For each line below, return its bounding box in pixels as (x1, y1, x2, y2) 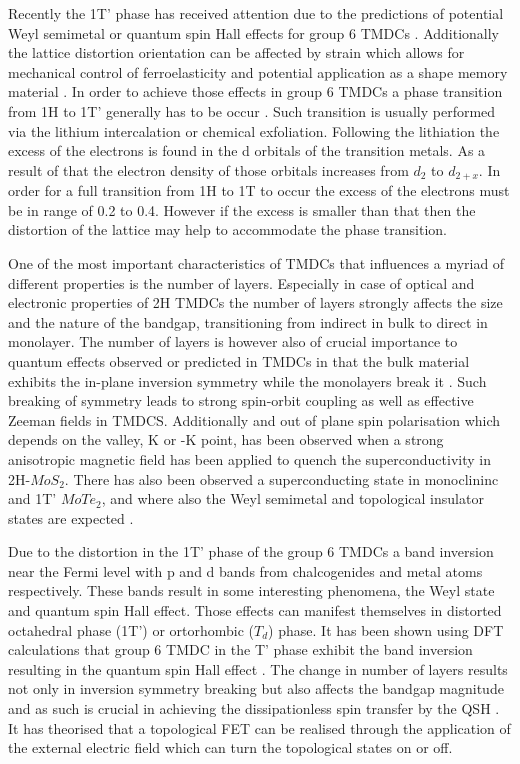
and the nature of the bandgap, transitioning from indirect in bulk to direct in (8, 311, 488, 332)
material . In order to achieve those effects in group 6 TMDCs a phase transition (8, 81, 503, 102)
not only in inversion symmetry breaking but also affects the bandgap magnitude (8, 678, 504, 699)
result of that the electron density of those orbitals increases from (8, 159, 409, 180)
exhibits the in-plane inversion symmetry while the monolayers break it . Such (8, 370, 487, 391)
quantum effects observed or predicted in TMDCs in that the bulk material (8, 350, 470, 371)
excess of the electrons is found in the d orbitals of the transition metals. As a (8, 140, 486, 161)
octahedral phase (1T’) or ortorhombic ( (8, 619, 255, 640)
